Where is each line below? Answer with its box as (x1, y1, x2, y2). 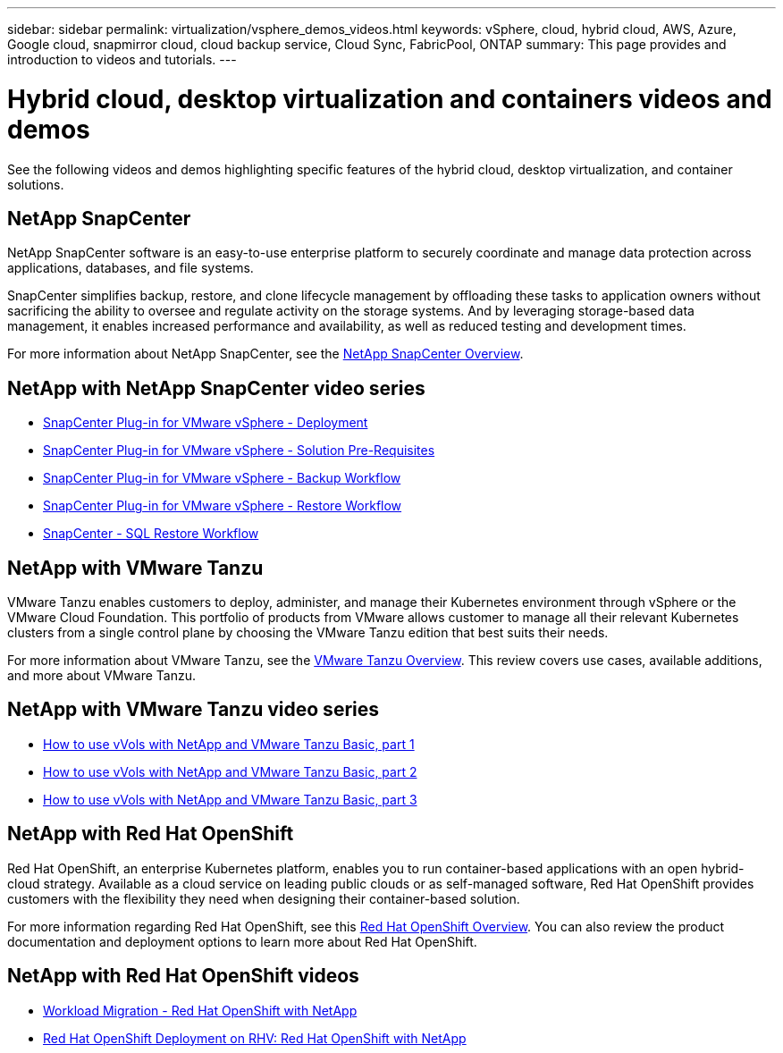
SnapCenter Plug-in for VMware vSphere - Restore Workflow (43, 498, 402, 514)
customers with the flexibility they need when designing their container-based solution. (7, 890, 520, 906)
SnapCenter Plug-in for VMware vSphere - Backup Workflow (43, 470, 401, 486)
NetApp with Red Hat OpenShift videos (7, 965, 359, 988)
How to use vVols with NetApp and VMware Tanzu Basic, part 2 (43, 763, 417, 779)
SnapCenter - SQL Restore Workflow (43, 526, 259, 542)
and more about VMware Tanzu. (7, 668, 197, 684)
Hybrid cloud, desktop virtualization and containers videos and (7, 83, 772, 114)
